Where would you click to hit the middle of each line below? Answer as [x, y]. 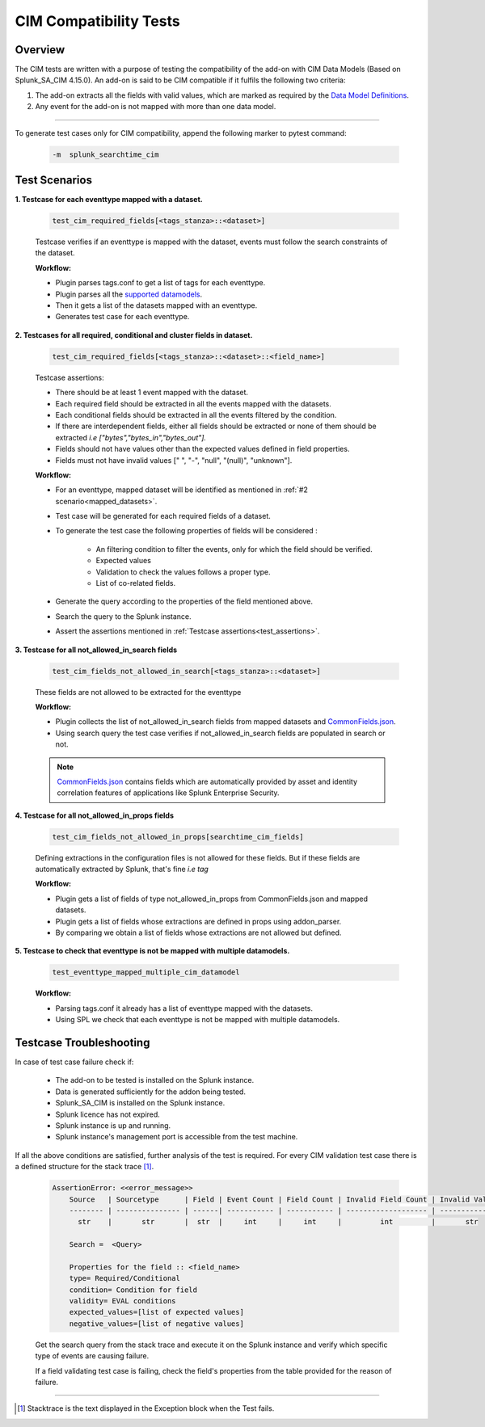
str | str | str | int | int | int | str [278, 1222]
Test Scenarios [54, 181]
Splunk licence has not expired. [108, 1114]
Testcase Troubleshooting [82, 1042]
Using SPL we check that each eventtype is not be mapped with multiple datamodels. [198, 1020]
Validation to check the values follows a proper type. [183, 572]
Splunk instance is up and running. [113, 1126]
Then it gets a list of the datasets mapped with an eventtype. [156, 305]
